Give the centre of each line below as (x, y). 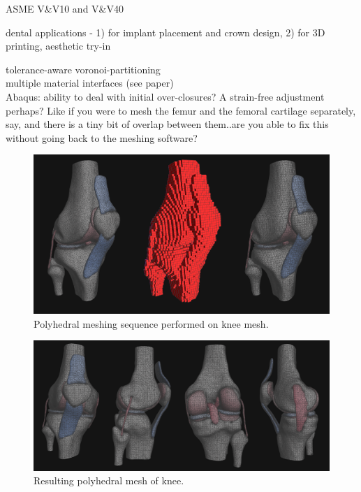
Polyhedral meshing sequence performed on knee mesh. (151, 323)
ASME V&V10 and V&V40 (65, 8)
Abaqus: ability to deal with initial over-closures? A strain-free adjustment (165, 96)
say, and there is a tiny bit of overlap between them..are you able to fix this (167, 124)
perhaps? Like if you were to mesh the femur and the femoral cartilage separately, (181, 110)
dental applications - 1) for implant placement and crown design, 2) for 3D (165, 32)
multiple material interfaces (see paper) (90, 83)
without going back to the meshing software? (102, 137)
